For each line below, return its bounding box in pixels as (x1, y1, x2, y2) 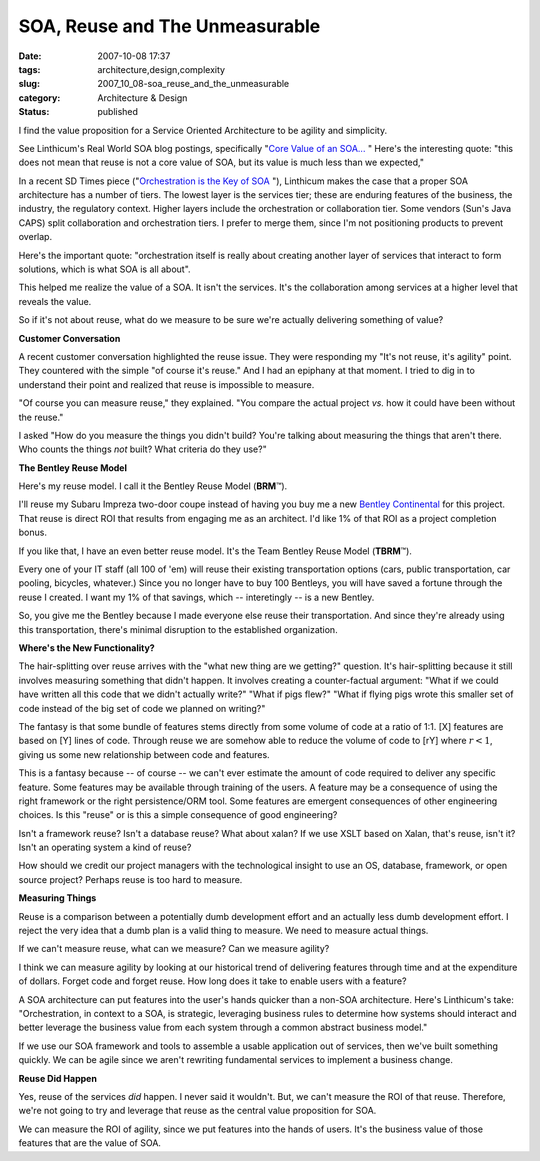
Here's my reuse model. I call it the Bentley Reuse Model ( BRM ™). (18, 480, 288, 492)
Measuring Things (18, 892, 97, 904)
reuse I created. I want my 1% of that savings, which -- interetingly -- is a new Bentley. (18, 591, 375, 603)
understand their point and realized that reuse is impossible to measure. (18, 378, 315, 390)
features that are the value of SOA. (18, 1137, 162, 1149)
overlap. (18, 231, 53, 243)
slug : (18, 78, 40, 90)
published (97, 106, 139, 118)
